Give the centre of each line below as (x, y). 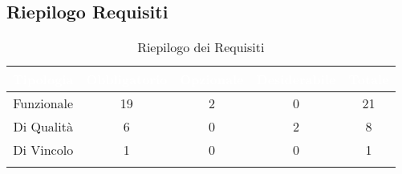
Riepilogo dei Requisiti (201, 47)
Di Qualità (43, 127)
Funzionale (43, 103)
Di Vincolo (43, 150)
